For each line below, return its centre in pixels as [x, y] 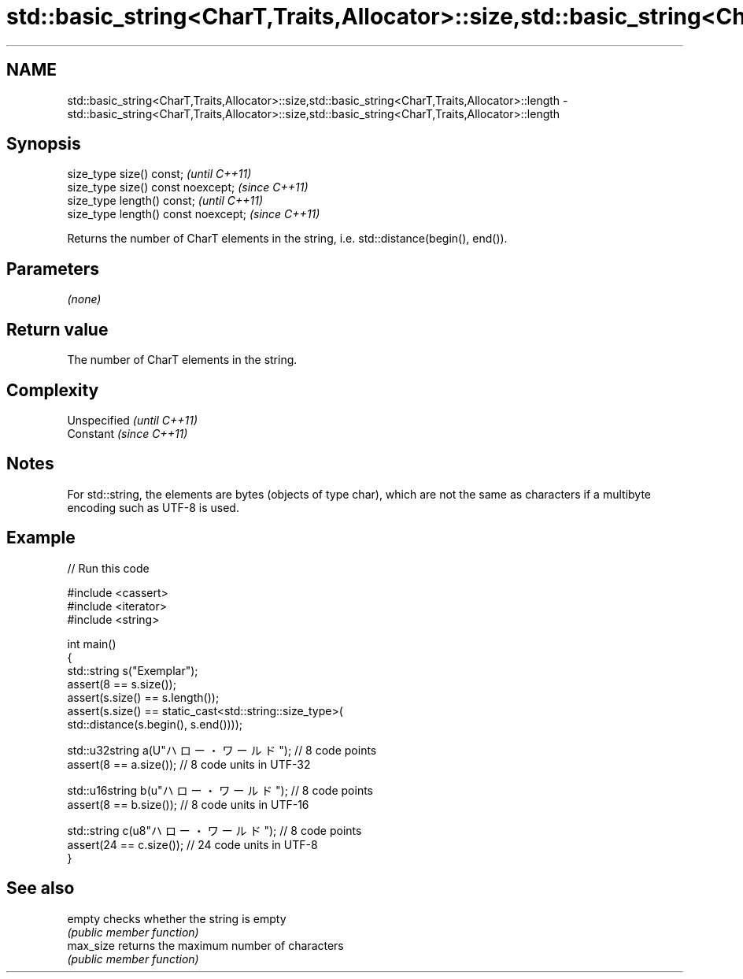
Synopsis [44, 144]
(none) [84, 299]
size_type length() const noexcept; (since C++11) [194, 214]
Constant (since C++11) [128, 433]
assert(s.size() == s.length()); [143, 697]
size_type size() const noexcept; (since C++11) [188, 187]
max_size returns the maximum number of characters [205, 945]
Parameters [53, 269]
